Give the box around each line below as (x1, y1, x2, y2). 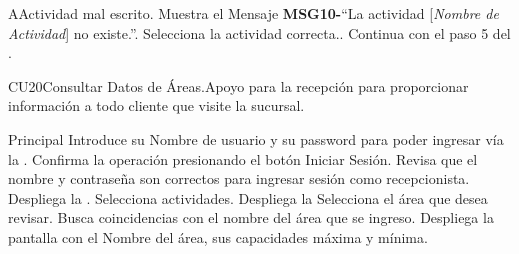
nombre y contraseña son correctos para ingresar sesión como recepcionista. (8, 168, 470, 189)
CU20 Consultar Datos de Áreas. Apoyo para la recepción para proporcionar (8, 75, 469, 96)
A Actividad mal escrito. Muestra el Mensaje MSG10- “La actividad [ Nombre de (8, 3, 499, 23)
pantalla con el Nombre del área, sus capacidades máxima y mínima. (8, 226, 428, 247)
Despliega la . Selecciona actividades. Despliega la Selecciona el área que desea (8, 187, 488, 208)
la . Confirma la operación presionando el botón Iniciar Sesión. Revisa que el (8, 148, 478, 169)
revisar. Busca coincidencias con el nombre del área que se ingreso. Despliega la (8, 207, 494, 228)
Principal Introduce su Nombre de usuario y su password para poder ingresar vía (8, 128, 504, 149)
